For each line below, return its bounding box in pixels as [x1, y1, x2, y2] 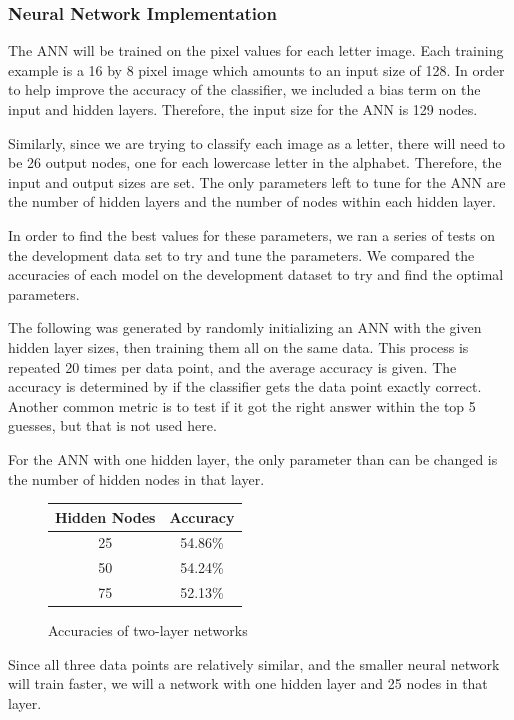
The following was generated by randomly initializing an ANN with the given [8, 317, 482, 338]
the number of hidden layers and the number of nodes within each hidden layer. [8, 191, 497, 212]
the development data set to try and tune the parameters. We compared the [8, 244, 475, 265]
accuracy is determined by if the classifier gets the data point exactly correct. [8, 376, 482, 397]
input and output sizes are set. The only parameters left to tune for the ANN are [8, 171, 506, 192]
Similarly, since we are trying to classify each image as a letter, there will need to [8, 132, 506, 153]
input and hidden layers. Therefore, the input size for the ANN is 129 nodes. [8, 99, 478, 119]
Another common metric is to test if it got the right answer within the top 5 [8, 395, 476, 416]
